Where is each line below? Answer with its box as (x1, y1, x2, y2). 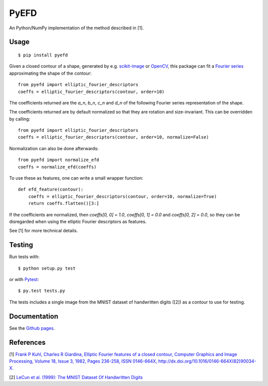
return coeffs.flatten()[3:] (28, 200, 99, 206)
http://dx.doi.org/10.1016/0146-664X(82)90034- (158, 358, 257, 364)
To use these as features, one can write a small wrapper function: (9, 175, 143, 181)
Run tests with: (9, 254, 40, 260)
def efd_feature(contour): (18, 187, 84, 193)
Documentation (9, 312, 59, 320)
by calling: (9, 116, 31, 122)
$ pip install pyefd (18, 52, 68, 58)
